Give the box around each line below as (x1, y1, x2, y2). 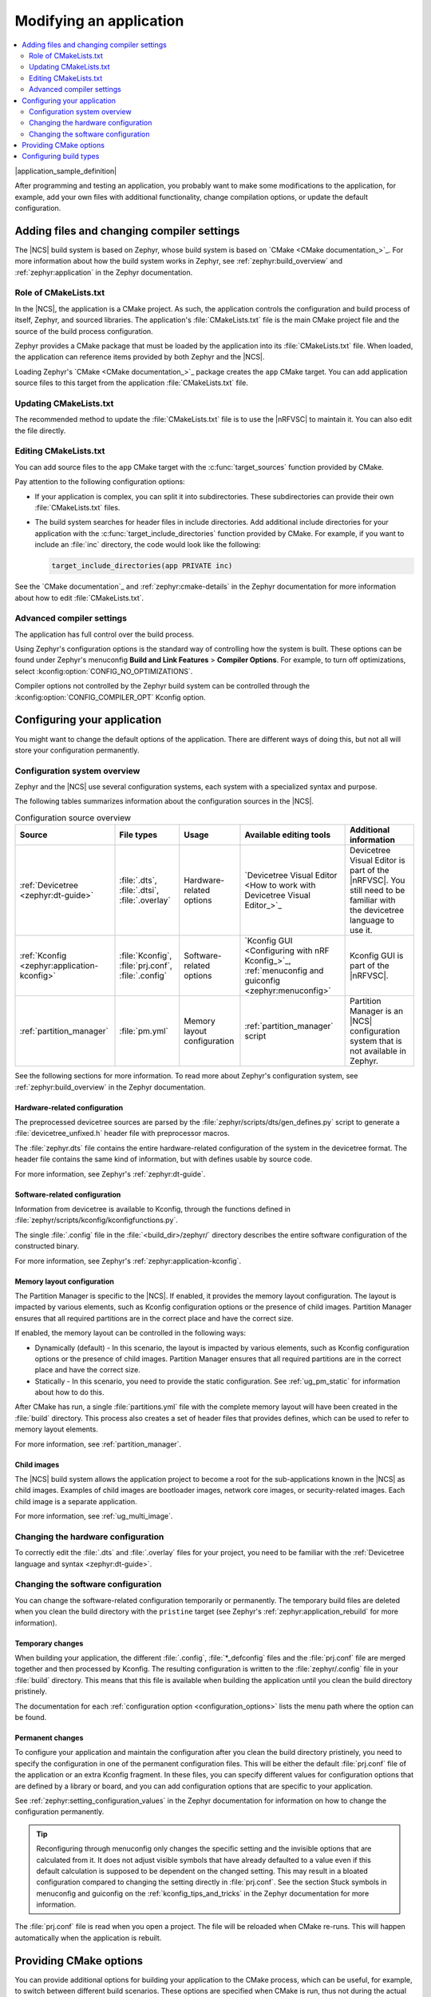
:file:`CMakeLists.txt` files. (34, 503, 121, 513)
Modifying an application (14, 12, 184, 30)
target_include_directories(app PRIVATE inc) (51, 562, 233, 570)
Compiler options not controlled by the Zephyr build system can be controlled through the (14, 681, 310, 691)
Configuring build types (22, 152, 100, 161)
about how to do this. (34, 1388, 105, 1397)
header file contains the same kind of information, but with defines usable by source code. (14, 1154, 313, 1164)
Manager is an (350, 1006, 403, 1017)
